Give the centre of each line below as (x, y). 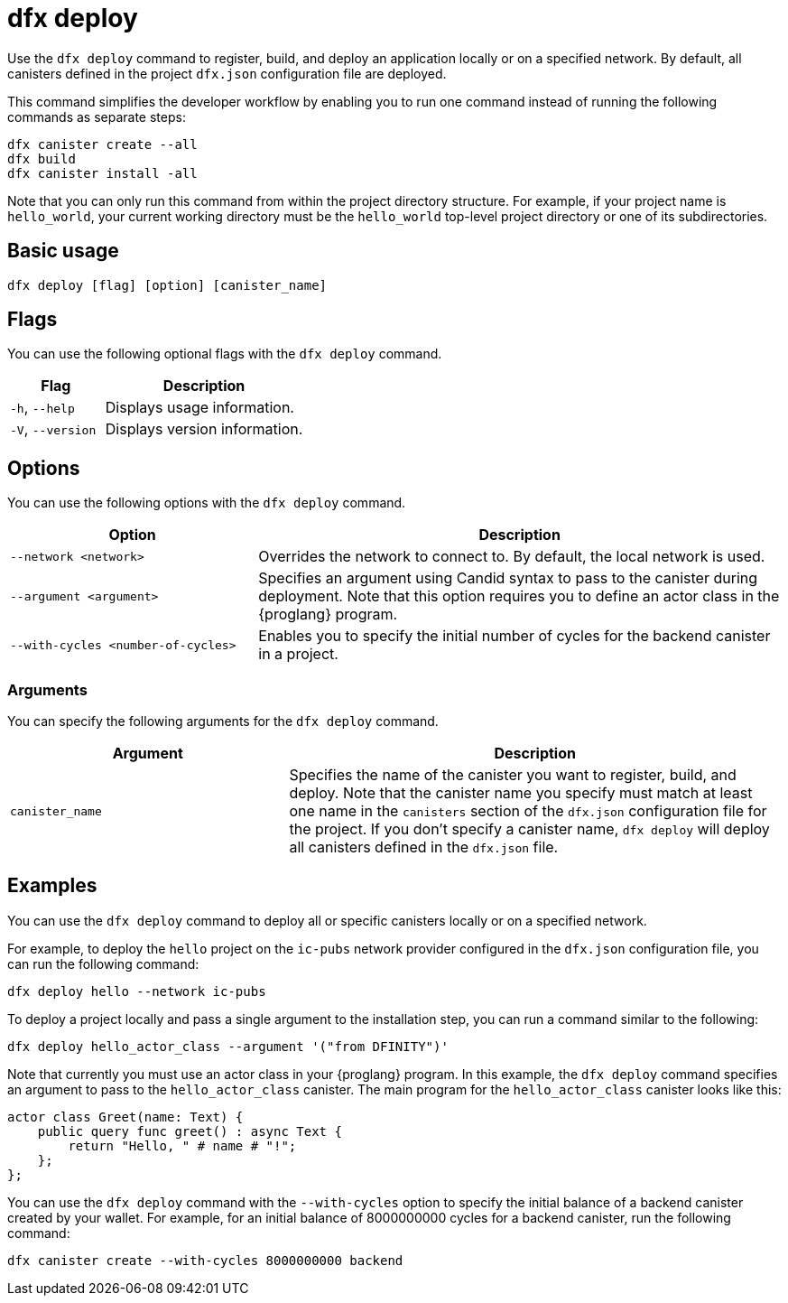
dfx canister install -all (102, 173)
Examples (52, 886)
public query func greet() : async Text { (190, 1131)
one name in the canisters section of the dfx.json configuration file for (528, 811)
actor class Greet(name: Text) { (125, 1117)
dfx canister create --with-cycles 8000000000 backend (205, 1260)
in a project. (298, 654)
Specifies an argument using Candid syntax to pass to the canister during (508, 578)
